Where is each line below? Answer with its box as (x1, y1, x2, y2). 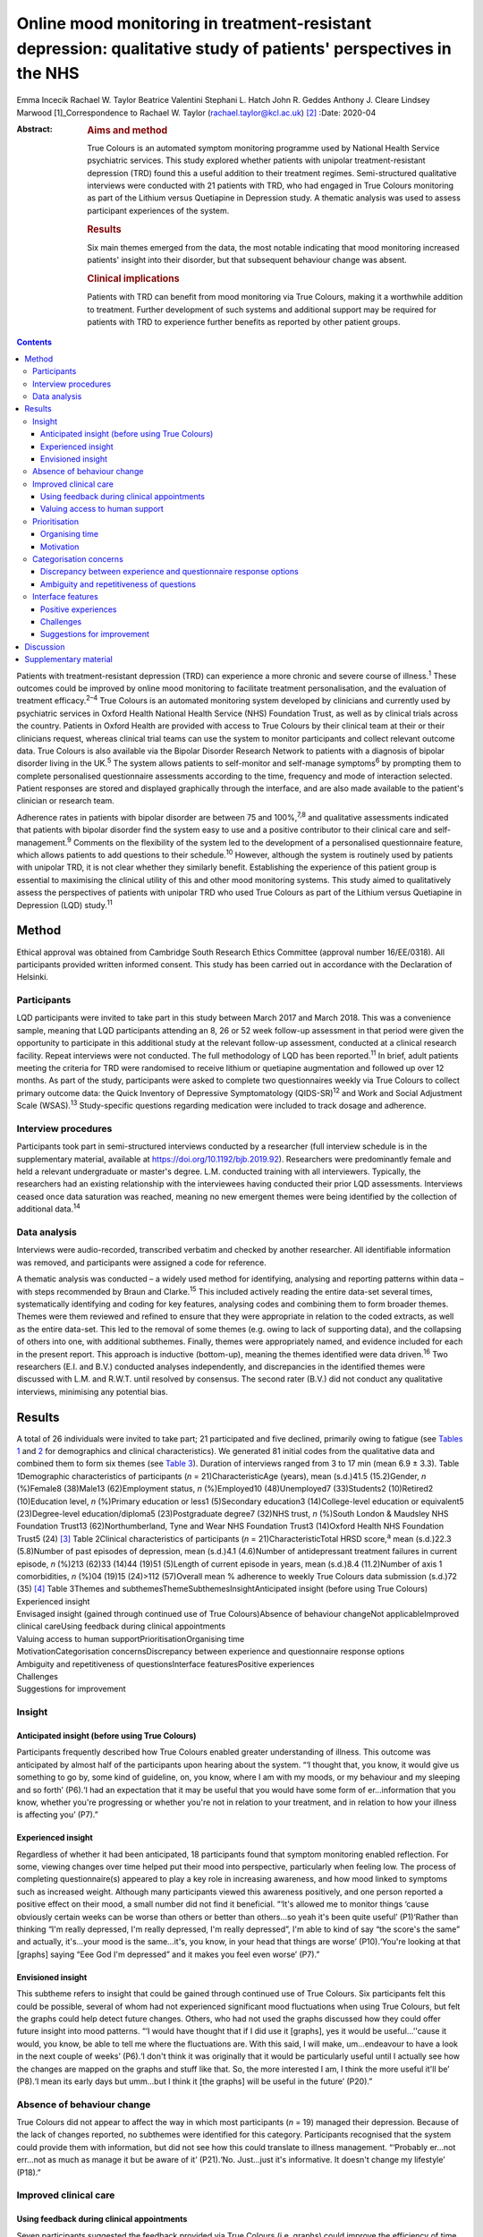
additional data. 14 (16, 1202, 80, 1214)
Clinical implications (87, 272, 180, 285)
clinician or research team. (16, 795, 115, 806)
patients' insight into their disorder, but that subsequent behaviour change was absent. (87, 255, 407, 266)
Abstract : (16, 123, 53, 134)
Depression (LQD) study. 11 (16, 897, 113, 910)
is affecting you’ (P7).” (16, 1809, 98, 1820)
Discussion (24, 641, 65, 652)
